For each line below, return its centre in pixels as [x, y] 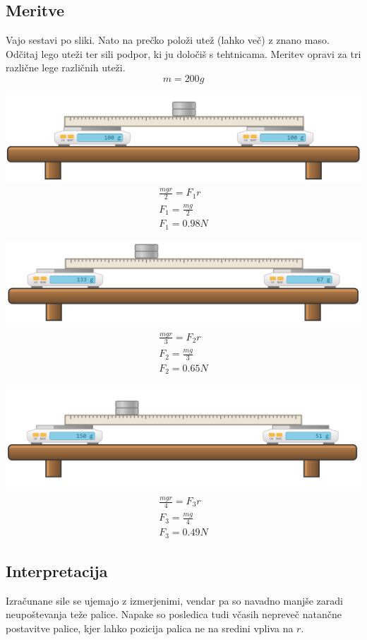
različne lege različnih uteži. [66, 67]
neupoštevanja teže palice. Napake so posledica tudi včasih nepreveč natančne [174, 614]
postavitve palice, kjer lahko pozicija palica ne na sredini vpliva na [150, 628]
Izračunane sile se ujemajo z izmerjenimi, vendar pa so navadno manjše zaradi [174, 600]
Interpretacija [57, 570]
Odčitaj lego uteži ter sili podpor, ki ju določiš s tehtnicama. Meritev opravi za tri [183, 53]
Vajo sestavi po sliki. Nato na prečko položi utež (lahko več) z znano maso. [168, 40]
